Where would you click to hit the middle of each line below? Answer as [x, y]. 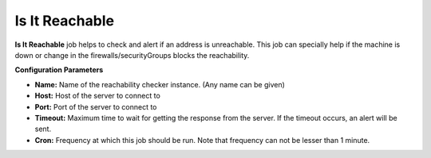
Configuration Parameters [59, 70]
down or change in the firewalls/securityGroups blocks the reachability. [132, 55]
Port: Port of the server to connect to [96, 106]
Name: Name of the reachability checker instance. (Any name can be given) [160, 84]
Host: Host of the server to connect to [98, 96]
